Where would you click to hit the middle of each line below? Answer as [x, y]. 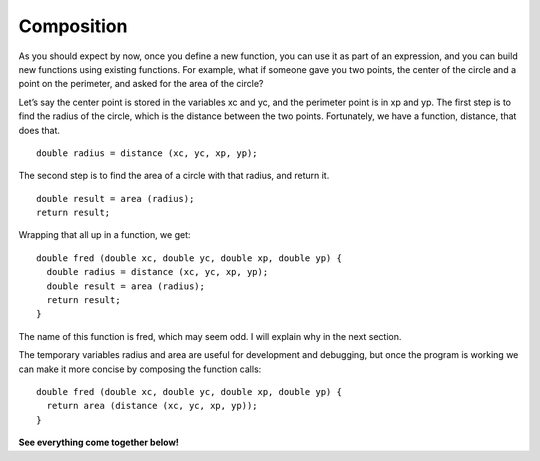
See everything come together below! [99, 442]
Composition [73, 26]
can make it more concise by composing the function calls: [140, 369]
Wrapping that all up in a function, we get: [104, 235]
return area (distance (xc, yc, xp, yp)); [152, 406]
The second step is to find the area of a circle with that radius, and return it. [174, 176]
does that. [39, 130]
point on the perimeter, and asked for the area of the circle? [141, 84]
